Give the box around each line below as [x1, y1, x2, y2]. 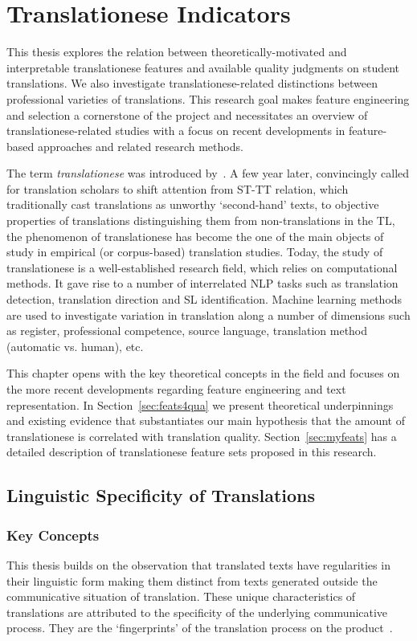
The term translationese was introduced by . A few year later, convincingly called [6, 165, 410, 182]
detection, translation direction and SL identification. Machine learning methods [6, 291, 403, 308]
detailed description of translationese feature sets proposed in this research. [6, 443, 377, 460]
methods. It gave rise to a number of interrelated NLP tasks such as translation [6, 275, 399, 292]
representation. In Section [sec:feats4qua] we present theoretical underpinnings [6, 396, 394, 413]
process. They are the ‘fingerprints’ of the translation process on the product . [6, 619, 393, 636]
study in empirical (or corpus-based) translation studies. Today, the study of [6, 243, 383, 260]
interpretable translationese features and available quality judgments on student [6, 59, 400, 76]
